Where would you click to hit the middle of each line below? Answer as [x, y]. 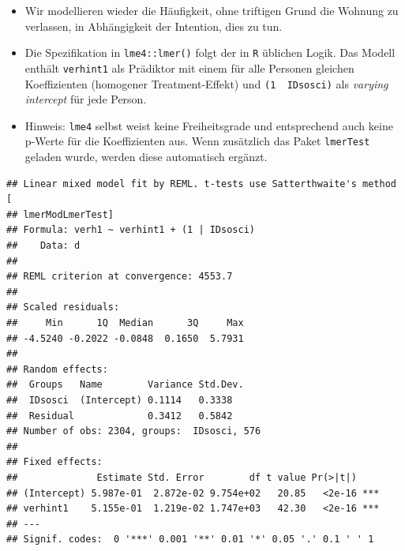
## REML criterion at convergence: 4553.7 [120, 277]
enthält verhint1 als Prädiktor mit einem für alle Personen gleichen [189, 67]
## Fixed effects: [54, 462]
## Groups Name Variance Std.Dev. [125, 385]
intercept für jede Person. [86, 99]
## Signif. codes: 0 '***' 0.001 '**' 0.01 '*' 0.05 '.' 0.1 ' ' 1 [190, 540]
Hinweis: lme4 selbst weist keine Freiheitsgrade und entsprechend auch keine [209, 125]
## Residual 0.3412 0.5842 [120, 416]
